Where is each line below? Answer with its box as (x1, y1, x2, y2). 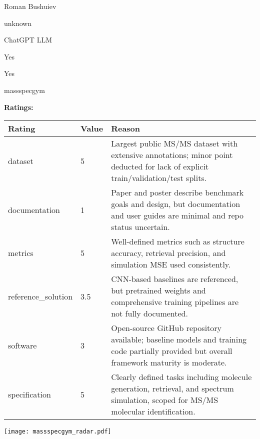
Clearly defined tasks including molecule (111, 371, 252, 383)
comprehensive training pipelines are (111, 296, 239, 308)
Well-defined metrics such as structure (111, 235, 244, 247)
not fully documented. (111, 307, 188, 319)
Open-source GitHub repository (111, 322, 222, 334)
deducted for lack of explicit (111, 160, 209, 172)
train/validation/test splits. (111, 172, 207, 184)
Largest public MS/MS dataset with (111, 137, 238, 149)
